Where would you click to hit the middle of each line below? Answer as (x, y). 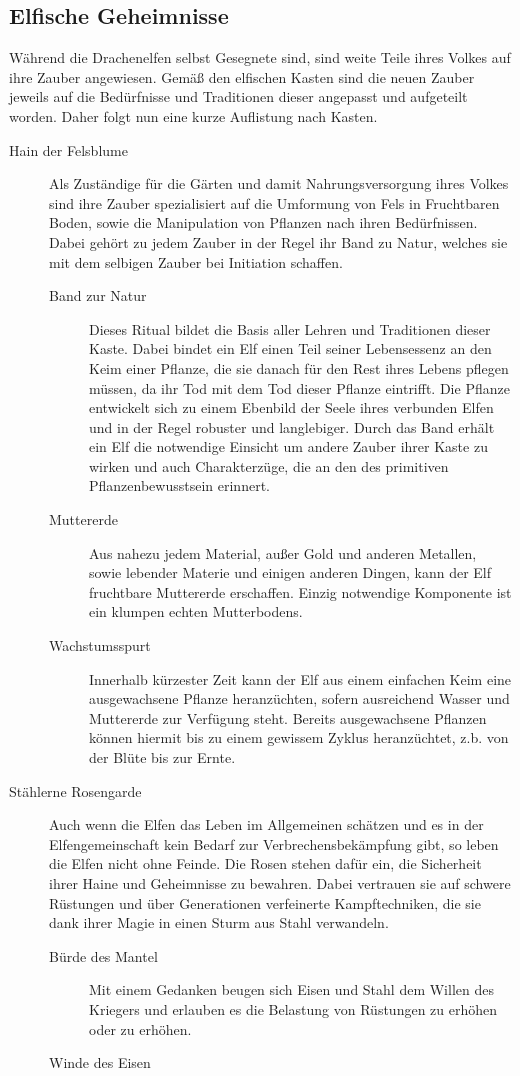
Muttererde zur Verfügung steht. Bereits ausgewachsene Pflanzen (288, 717)
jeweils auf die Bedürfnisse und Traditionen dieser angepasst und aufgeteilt (238, 96)
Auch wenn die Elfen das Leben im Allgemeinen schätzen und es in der (266, 824)
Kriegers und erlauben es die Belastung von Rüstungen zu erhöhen (293, 1008)
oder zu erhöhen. (140, 1028)
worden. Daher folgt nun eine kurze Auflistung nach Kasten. (193, 115)
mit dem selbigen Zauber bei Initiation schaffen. (196, 261)
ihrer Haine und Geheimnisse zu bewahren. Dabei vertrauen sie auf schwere (280, 882)
